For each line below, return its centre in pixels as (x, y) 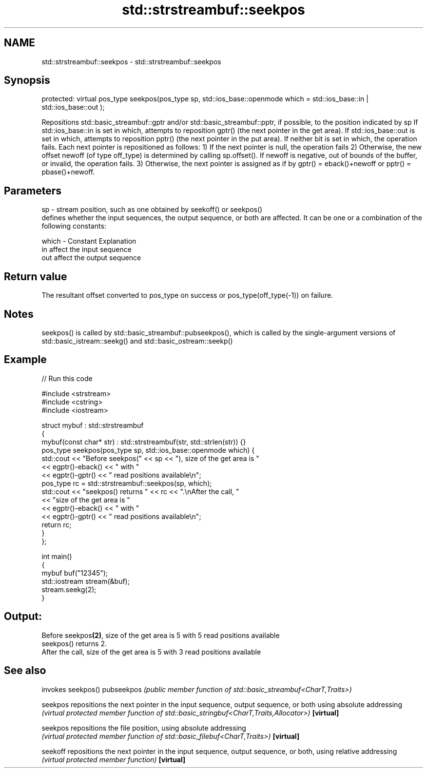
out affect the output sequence (91, 258)
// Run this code (67, 378)
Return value (36, 276)
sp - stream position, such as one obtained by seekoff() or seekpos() (152, 210)
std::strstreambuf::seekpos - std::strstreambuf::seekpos (131, 61)
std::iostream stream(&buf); (86, 581)
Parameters (33, 191)
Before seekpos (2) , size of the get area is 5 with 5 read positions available (161, 635)
